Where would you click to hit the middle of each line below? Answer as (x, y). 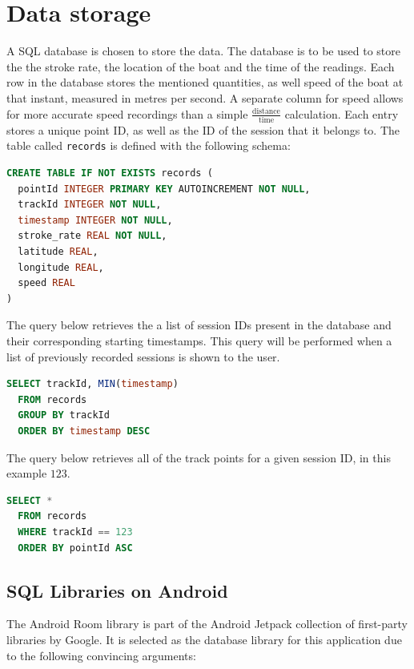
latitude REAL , (58, 252)
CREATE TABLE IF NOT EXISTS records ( (110, 173)
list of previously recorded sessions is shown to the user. (143, 356)
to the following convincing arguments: (101, 655)
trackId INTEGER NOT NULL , (90, 205)
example (27, 473)
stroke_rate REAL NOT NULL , (92, 236)
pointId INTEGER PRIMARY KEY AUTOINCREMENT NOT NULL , (164, 189)
